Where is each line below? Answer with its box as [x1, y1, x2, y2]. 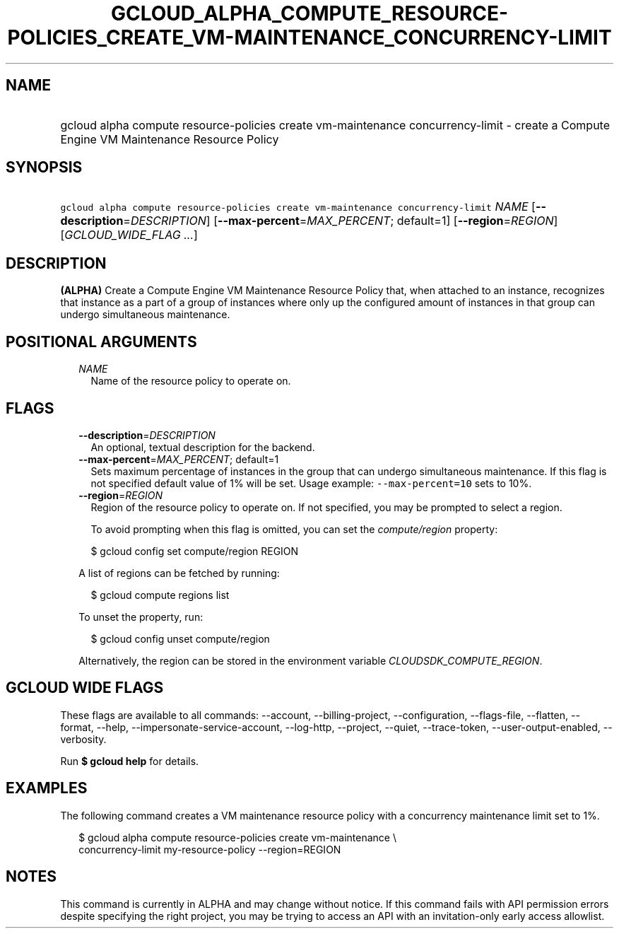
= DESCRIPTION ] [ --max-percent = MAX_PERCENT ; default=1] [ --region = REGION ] [123, 214, 558, 228]
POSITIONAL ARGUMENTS [6, 332, 197, 351]
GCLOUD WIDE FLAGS [6, 679, 164, 697]
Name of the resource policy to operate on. [90, 375, 291, 387]
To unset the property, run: [78, 610, 204, 623]
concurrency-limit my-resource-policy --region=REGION [78, 843, 341, 856]
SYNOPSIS [6, 158, 83, 177]
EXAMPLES [6, 779, 88, 798]
